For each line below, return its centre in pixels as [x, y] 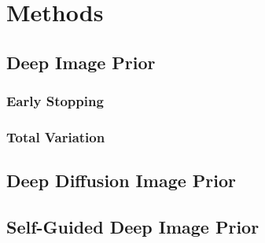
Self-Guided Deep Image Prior [133, 227]
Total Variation [56, 136]
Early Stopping [55, 101]
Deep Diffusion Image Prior [121, 180]
